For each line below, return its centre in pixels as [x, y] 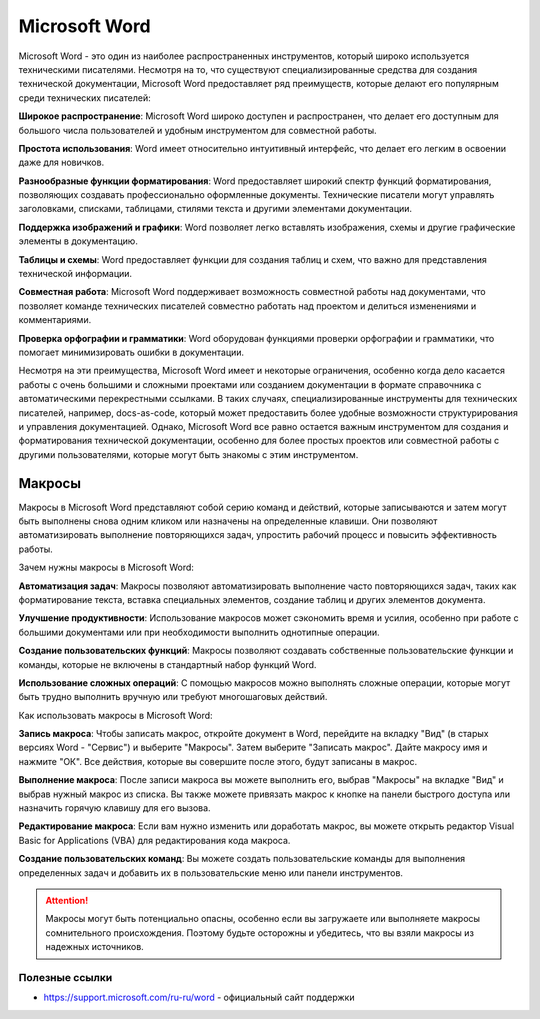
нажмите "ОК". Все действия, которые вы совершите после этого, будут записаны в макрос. [218, 761]
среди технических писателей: [85, 97]
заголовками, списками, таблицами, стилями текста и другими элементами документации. [215, 209]
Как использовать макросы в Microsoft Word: [116, 715]
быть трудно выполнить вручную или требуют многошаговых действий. [173, 697]
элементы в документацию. [78, 241]
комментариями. [55, 320]
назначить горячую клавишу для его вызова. [114, 808]
